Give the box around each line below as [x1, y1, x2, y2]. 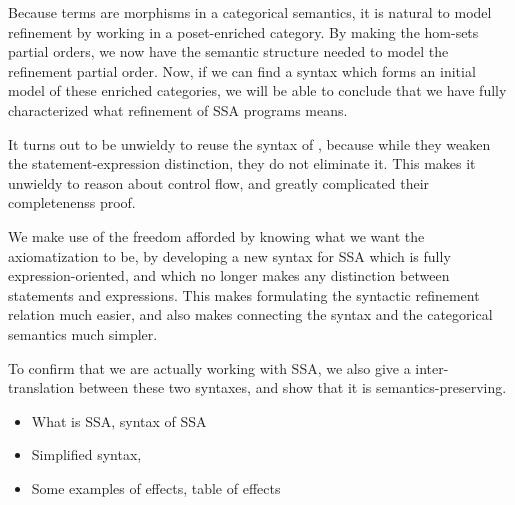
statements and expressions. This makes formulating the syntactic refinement [8, 284, 480, 305]
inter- [415, 357, 449, 378]
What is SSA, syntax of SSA [31, 410, 207, 431]
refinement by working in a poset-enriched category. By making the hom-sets [8, 21, 479, 42]
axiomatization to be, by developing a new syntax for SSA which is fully [8, 245, 451, 266]
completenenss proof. [8, 192, 136, 213]
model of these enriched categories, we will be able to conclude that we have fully [8, 80, 507, 101]
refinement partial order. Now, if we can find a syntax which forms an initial [8, 60, 476, 81]
